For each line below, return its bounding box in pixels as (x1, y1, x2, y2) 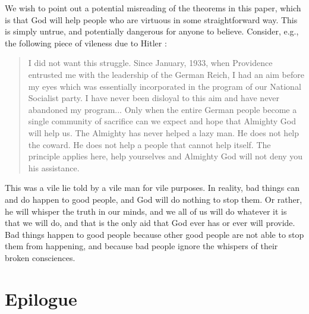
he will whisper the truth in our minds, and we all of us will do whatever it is (5, 205, 287, 217)
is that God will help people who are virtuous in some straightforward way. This (5, 13, 298, 26)
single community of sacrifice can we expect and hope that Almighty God (28, 115, 297, 127)
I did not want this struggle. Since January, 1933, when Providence (28, 56, 273, 69)
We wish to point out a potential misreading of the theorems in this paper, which (5, 2, 301, 14)
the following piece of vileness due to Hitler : (5, 36, 167, 49)
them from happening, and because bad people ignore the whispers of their (5, 240, 278, 252)
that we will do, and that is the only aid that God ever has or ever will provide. (5, 216, 295, 229)
